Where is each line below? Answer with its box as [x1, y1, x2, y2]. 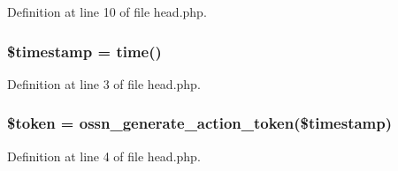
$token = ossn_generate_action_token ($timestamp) [7, 112, 393, 134]
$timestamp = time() [7, 40, 162, 62]
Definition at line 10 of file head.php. [7, 3, 207, 20]
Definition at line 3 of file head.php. [7, 74, 201, 93]
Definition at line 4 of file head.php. [7, 146, 201, 165]
